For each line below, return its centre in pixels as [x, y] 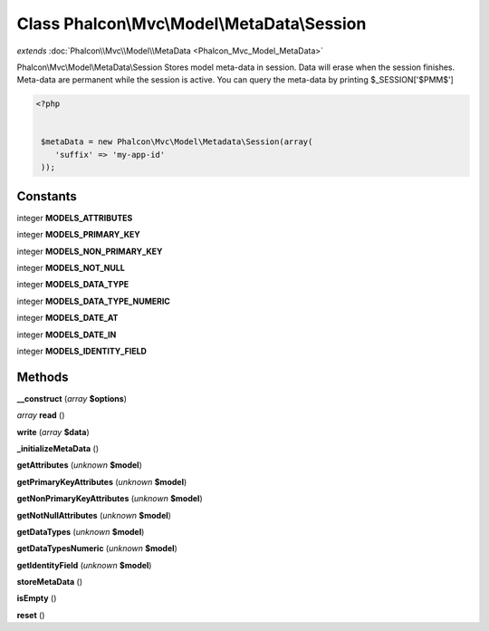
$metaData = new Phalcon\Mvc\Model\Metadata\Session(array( [177, 142]
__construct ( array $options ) [72, 398]
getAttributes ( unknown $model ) [79, 465]
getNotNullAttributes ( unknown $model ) [94, 515]
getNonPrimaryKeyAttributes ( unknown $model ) [110, 499]
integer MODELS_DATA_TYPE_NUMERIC [94, 301]
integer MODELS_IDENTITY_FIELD [81, 351]
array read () [41, 415]
